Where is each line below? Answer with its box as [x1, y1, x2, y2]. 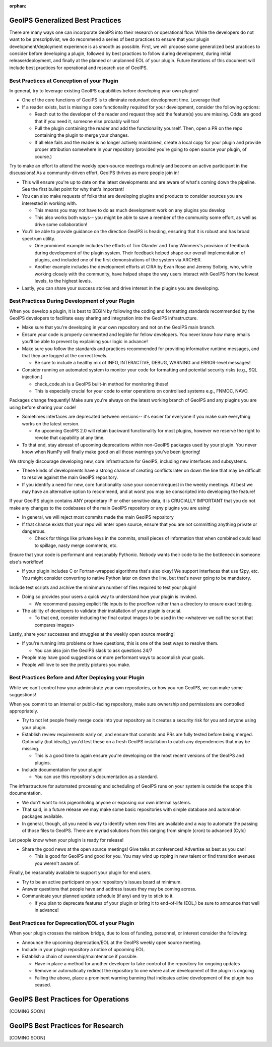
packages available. [22, 813, 63, 819]
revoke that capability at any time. [34, 434, 105, 441]
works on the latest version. [22, 420, 80, 426]
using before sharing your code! [9, 404, 76, 410]
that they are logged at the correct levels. [22, 353, 108, 359]
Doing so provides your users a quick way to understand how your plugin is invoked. [22, 593, 197, 600]
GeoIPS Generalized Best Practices [9, 16, 121, 25]
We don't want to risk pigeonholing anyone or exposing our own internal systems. [22, 799, 191, 805]
